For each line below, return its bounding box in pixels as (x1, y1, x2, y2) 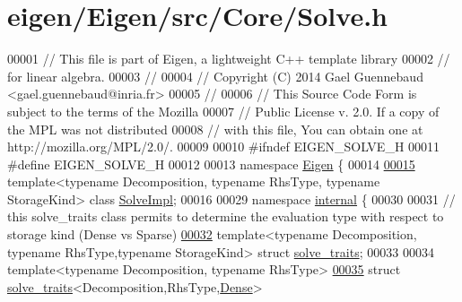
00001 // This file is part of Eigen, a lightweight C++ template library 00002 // (7, 49, 450, 68)
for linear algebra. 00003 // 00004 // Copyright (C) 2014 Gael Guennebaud (7, 66, 423, 85)
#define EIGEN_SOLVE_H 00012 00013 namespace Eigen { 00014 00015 (7, 154, 415, 173)
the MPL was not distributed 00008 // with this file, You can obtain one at (7, 119, 423, 138)
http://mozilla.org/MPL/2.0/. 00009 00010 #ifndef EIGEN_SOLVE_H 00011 (7, 137, 440, 156)
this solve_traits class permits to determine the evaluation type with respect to (7, 207, 444, 226)
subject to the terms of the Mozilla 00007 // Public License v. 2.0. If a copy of (7, 101, 440, 120)
